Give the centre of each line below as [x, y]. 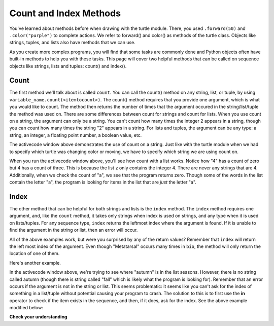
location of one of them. [35, 253]
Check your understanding [38, 317]
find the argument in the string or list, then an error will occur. [74, 230]
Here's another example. [35, 263]
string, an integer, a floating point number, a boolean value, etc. [76, 135]
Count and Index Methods [65, 13]
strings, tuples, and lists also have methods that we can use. [72, 43]
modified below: [26, 308]
